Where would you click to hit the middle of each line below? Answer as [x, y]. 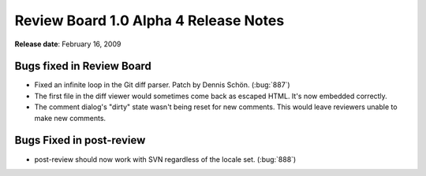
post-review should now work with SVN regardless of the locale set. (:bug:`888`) [165, 159]
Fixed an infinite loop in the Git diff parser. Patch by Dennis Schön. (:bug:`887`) [163, 85]
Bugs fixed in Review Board [83, 66]
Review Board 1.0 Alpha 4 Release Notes [149, 20]
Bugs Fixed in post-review [80, 140]
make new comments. [70, 118]
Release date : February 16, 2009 [68, 44]
